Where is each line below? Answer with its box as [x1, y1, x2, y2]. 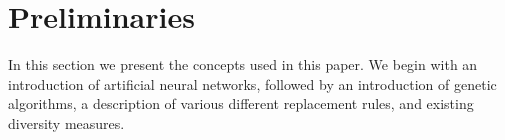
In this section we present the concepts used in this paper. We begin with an [8, 54, 478, 75]
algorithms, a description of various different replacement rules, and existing [8, 93, 474, 114]
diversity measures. [8, 112, 125, 133]
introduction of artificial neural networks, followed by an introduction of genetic [8, 73, 497, 94]
